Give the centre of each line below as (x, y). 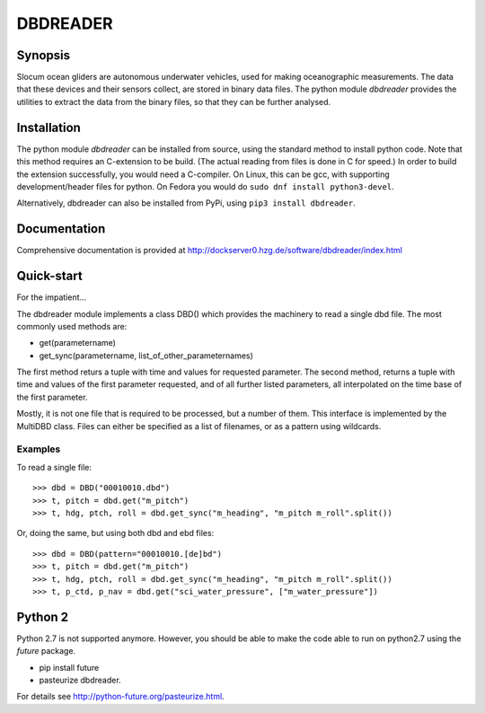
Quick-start (49, 276)
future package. (46, 651)
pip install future (69, 667)
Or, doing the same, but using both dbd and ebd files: (115, 533)
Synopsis (44, 55)
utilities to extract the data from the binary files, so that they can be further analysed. (174, 101)
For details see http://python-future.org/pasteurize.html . (120, 697)
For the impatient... (52, 297)
